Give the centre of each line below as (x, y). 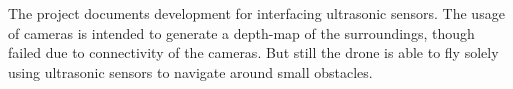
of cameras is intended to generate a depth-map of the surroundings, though (241, 32)
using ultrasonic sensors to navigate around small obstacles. (190, 71)
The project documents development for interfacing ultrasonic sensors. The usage (256, 13)
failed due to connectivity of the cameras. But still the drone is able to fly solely (253, 52)
